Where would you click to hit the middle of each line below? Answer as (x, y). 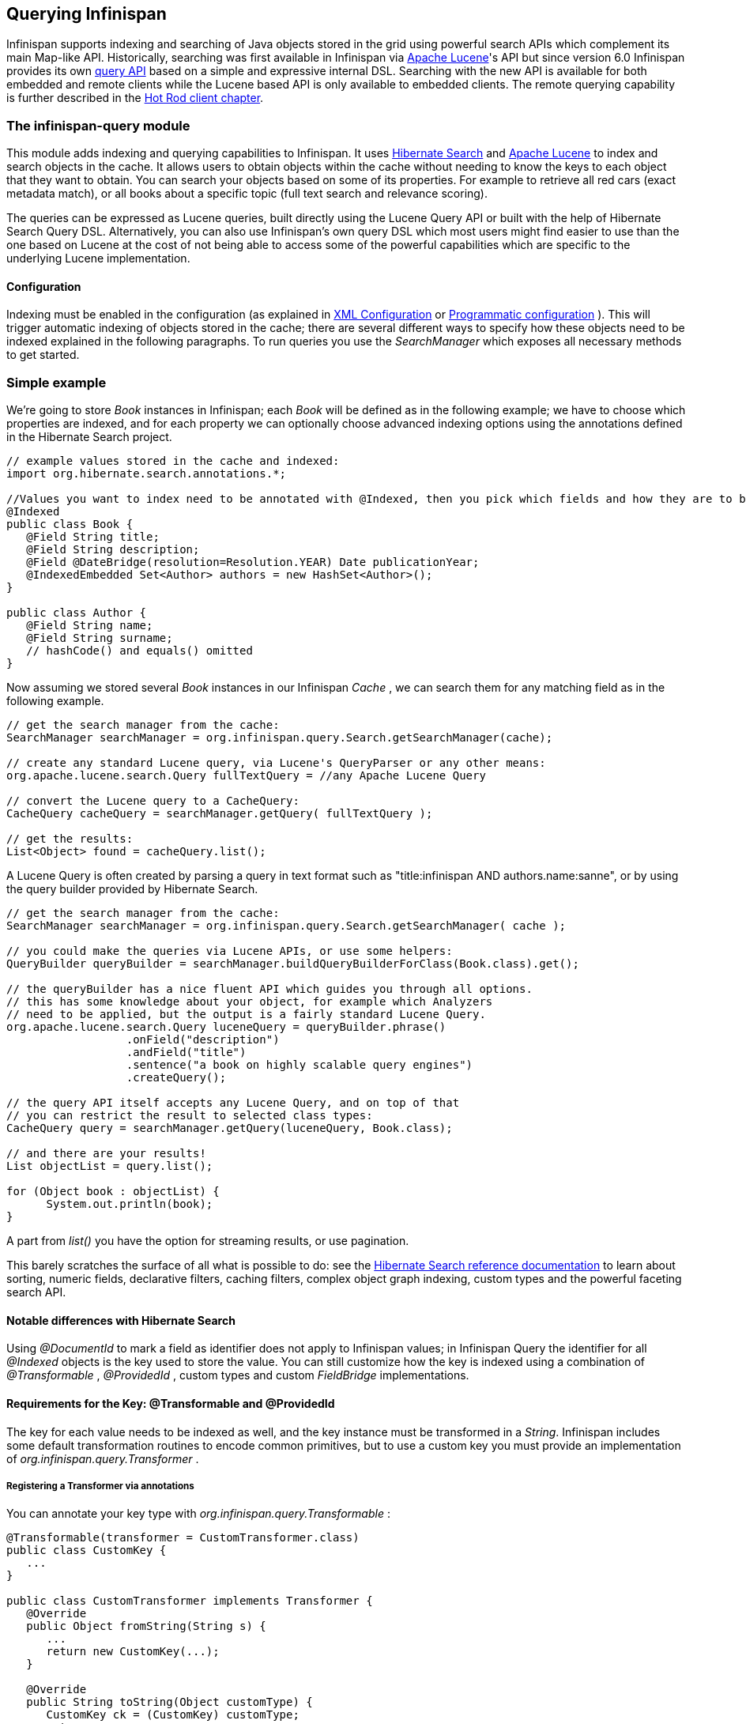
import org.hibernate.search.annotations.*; (147, 474)
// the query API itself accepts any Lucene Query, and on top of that (233, 1103)
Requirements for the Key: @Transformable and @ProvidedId (171, 1403)
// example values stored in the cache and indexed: (173, 461)
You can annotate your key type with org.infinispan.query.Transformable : (198, 1514)
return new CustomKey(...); (133, 1652)
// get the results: (70, 839)
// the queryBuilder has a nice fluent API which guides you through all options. (269, 989)
